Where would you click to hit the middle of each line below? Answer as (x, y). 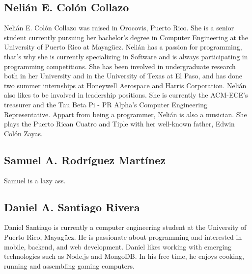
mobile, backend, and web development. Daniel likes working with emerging (118, 246)
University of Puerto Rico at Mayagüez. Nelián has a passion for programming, (123, 47)
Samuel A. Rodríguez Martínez (85, 160)
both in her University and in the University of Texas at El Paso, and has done (123, 76)
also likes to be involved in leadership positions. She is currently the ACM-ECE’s (126, 95)
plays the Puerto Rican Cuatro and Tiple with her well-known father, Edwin (119, 124)
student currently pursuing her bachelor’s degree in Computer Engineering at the (126, 37)
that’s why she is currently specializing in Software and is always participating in (126, 56)
